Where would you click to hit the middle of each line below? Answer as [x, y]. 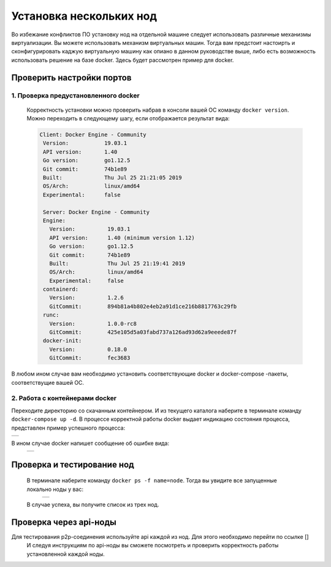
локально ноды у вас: [55, 489]
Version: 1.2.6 [86, 298]
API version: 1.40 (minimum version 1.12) [122, 237]
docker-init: [63, 341]
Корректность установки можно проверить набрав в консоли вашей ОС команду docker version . [158, 110]
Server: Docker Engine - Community [97, 212]
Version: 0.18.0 [88, 349]
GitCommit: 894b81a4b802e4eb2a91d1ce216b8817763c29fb [143, 306]
